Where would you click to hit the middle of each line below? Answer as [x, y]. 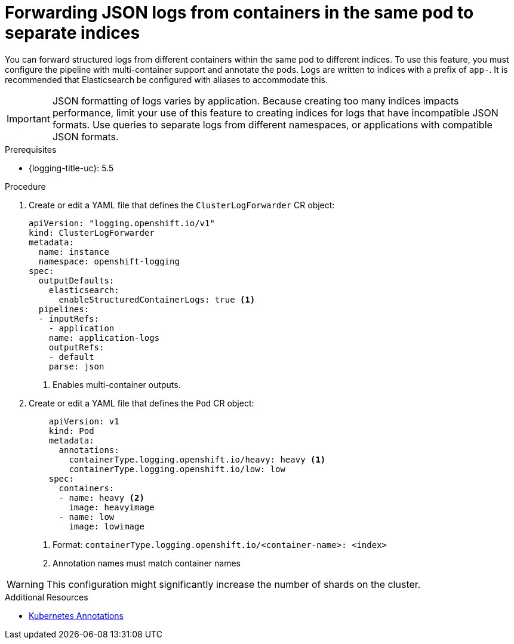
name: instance [74, 252]
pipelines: [64, 309]
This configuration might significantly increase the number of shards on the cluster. [233, 584]
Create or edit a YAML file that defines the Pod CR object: [141, 403]
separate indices [73, 33]
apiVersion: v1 [84, 421]
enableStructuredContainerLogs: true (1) [157, 299]
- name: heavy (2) [101, 497]
